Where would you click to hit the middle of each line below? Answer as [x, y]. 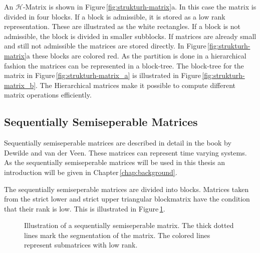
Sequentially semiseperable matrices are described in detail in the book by [118, 143]
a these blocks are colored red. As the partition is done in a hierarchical [136, 55]
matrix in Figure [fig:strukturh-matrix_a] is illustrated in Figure [103, 75]
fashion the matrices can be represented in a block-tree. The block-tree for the [124, 65]
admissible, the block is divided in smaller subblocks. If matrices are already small [130, 36]
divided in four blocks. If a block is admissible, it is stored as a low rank [115, 16]
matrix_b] [20, 85]
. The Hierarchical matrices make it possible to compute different [136, 85]
